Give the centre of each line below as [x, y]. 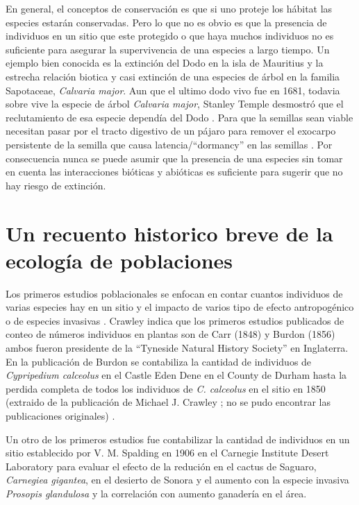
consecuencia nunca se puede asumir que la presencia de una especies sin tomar [174, 158]
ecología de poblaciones [119, 260]
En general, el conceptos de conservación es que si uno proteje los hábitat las [169, 8]
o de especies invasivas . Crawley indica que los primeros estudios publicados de [175, 320]
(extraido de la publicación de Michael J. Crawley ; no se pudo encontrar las [168, 402]
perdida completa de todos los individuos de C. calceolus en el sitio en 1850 [166, 388]
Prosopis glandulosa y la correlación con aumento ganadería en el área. [156, 493]
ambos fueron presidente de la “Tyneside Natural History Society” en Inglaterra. [177, 348]
